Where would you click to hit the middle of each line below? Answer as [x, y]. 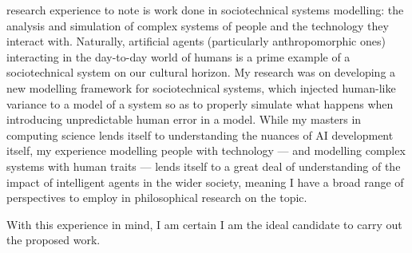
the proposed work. [53, 240]
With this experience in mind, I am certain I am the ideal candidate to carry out [204, 224]
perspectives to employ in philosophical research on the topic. [157, 198]
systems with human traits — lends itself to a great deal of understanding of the [204, 166]
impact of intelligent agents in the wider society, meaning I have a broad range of [205, 182]
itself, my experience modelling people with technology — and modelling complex [206, 150]
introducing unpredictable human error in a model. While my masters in [184, 119]
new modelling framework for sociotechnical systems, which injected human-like [201, 87]
